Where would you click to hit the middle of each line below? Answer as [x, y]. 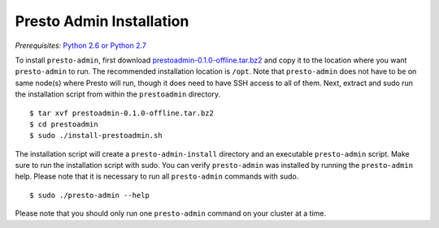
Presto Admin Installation [102, 21]
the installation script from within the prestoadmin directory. [118, 94]
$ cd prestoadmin [64, 124]
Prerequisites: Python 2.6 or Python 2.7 [80, 45]
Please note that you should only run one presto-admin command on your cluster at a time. [171, 213]
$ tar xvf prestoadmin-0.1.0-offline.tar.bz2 [122, 113]
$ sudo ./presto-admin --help [90, 195]
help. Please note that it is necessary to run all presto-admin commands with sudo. [157, 176]
